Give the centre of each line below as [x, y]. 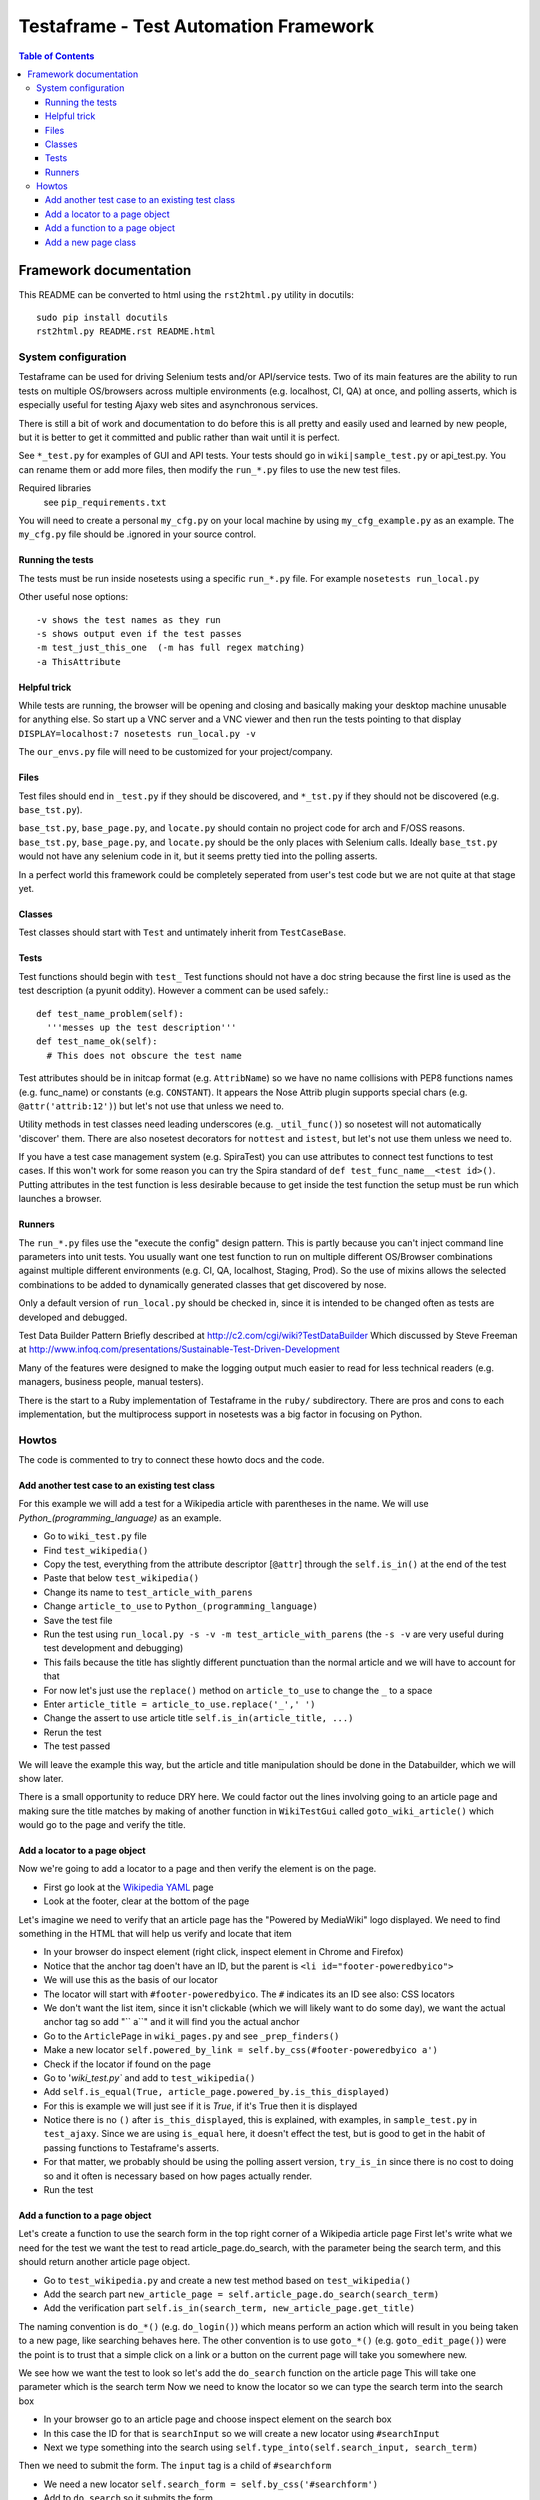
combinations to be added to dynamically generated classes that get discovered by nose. [202, 1284]
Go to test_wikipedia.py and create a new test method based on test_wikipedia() [227, 2280]
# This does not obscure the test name [144, 1055]
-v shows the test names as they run [129, 619]
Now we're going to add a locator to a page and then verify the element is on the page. [197, 1869]
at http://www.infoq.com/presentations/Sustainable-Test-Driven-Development [179, 1349]
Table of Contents [56, 56]
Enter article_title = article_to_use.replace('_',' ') [179, 1704]
